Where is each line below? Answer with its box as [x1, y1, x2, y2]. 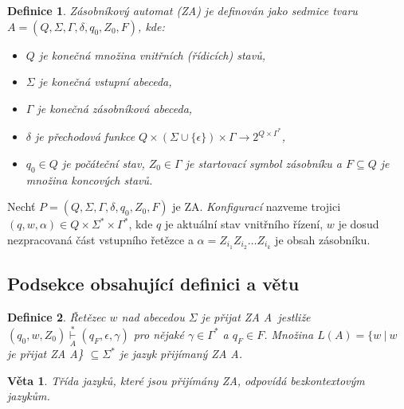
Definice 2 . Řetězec [7, 309, 106, 325]
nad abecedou [121, 309, 185, 325]
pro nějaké [133, 325, 184, 342]
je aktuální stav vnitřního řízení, [164, 216, 324, 232]
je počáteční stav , [61, 155, 145, 172]
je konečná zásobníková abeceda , [37, 99, 193, 116]
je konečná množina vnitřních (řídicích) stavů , [38, 46, 266, 63]
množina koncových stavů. [25, 171, 153, 188]
